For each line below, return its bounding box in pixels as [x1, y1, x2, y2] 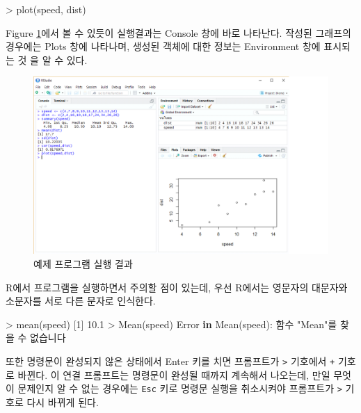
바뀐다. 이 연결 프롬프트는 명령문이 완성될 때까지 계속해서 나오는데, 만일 [17, 367, 330, 382]
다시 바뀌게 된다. [26, 394, 99, 409]
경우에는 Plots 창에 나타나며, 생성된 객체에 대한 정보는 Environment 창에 [6, 39, 321, 54]
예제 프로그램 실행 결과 [33, 257, 133, 271]
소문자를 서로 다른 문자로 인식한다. [6, 293, 156, 308]
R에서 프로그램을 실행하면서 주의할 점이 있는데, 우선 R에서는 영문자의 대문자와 [6, 280, 348, 294]
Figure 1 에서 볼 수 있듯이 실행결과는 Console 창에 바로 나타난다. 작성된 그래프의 [6, 25, 351, 40]
